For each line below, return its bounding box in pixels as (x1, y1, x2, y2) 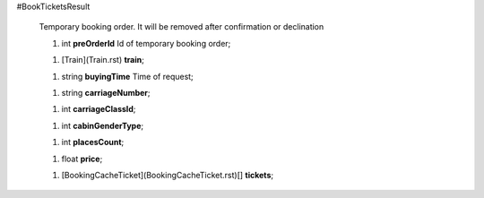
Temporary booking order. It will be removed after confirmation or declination (39, 22, 324, 32)
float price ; (61, 153, 103, 164)
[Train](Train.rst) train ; (61, 55, 145, 65)
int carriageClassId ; (61, 104, 136, 115)
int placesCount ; (61, 137, 125, 148)
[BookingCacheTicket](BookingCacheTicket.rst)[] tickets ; (61, 169, 273, 180)
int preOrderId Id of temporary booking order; (61, 38, 231, 48)
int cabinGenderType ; (61, 120, 143, 131)
